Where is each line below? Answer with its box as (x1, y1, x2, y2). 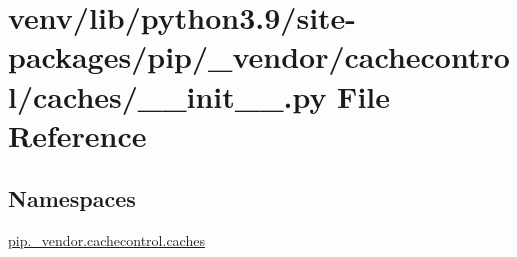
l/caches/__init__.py (8, 75, 327, 116)
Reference (8, 114, 147, 155)
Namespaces (8, 183, 136, 214)
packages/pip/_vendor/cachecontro (8, 36, 510, 77)
